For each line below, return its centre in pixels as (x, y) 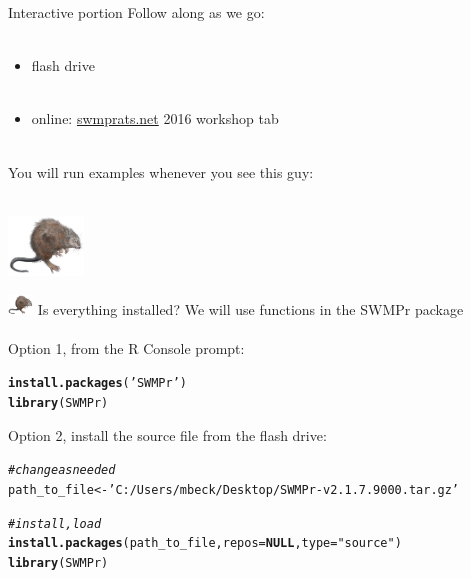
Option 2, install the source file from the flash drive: (167, 434)
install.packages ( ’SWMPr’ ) (98, 383)
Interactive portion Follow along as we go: (136, 12)
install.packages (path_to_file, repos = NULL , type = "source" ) (205, 543)
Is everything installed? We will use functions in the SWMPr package (250, 308)
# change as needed (62, 470)
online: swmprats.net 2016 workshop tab (155, 118)
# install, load (55, 523)
